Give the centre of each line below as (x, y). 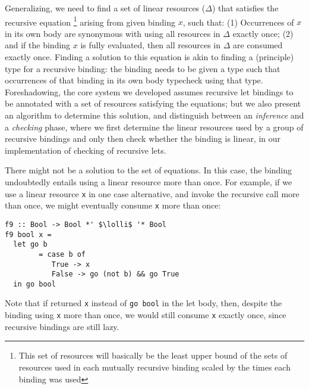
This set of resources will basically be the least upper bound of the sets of (153, 355)
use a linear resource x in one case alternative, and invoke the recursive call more (152, 193)
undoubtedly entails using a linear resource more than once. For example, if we (149, 181)
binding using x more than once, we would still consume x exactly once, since (146, 315)
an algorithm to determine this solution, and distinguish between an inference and (154, 115)
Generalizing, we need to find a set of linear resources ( (105, 8)
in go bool (34, 284)
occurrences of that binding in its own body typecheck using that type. (134, 80)
